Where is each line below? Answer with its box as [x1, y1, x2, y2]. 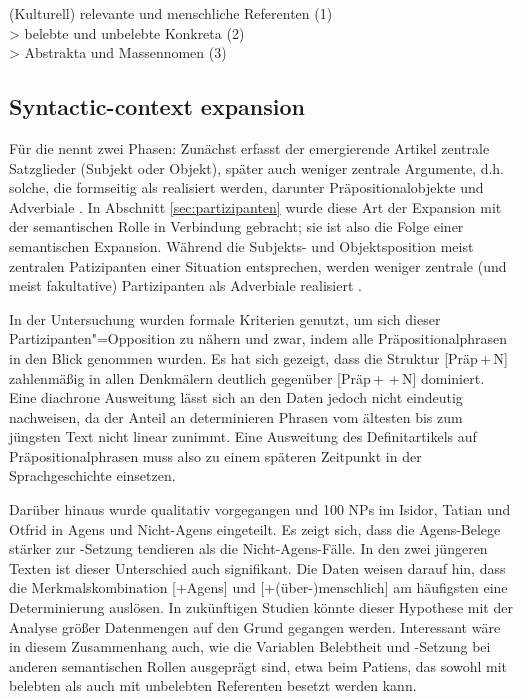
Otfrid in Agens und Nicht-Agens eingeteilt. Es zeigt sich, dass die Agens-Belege [9, 518, 501, 539]
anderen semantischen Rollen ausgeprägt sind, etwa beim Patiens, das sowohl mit [9, 655, 507, 676]
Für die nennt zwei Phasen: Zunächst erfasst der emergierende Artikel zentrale [9, 137, 490, 158]
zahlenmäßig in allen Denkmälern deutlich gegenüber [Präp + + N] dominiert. [9, 367, 485, 388]
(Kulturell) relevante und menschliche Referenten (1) [9, 3, 333, 23]
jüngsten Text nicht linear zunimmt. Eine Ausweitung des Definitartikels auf [9, 426, 477, 447]
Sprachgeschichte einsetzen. [9, 465, 176, 486]
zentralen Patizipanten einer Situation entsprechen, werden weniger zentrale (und [9, 255, 507, 276]
